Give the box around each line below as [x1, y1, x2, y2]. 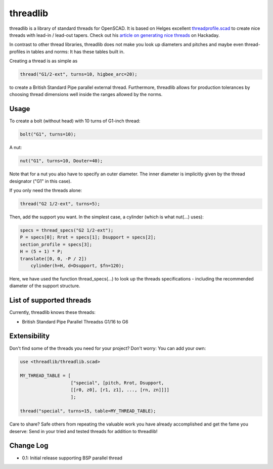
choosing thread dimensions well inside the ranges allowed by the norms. [9, 91, 163, 98]
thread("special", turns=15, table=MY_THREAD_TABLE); [20, 408, 156, 414]
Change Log [9, 441, 49, 450]
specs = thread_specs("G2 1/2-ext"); [20, 227, 114, 233]
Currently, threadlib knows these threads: [9, 309, 96, 315]
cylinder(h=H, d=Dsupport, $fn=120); [30, 263, 124, 268]
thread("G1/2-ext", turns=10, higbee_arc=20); [20, 71, 138, 77]
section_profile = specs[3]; [20, 242, 93, 247]
